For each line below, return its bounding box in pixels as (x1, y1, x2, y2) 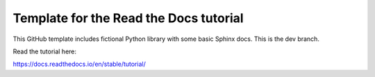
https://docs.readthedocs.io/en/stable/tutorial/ (12, 60, 146, 69)
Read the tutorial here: (12, 47, 76, 55)
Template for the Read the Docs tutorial (12, 10, 244, 26)
